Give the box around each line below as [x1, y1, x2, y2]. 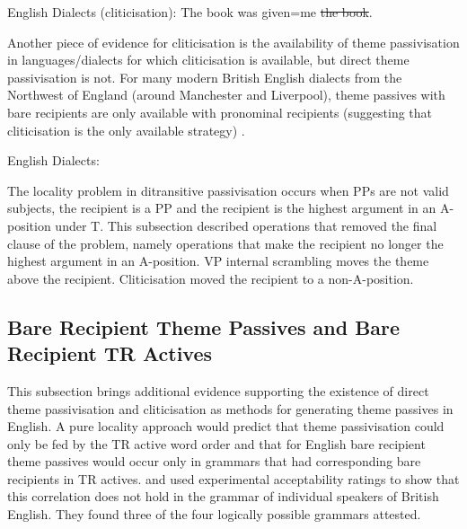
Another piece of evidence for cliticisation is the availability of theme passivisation [7, 32, 460, 51]
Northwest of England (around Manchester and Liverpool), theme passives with [7, 85, 445, 104]
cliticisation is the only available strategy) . [7, 120, 245, 139]
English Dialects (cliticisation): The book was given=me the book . [7, 3, 373, 21]
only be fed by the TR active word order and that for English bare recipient [7, 434, 426, 453]
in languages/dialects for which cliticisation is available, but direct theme [7, 50, 410, 69]
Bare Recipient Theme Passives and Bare [7, 313, 401, 340]
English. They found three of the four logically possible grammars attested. [7, 505, 421, 524]
